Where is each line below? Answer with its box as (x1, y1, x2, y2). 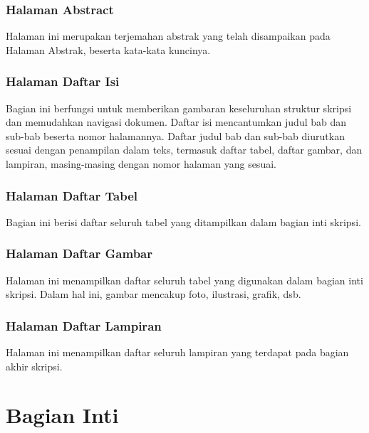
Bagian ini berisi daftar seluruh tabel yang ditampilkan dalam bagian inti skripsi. (6, 214, 361, 229)
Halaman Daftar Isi (6, 73, 120, 90)
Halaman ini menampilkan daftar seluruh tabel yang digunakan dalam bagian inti (6, 272, 363, 287)
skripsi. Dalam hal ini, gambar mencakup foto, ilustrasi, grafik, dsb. (6, 287, 301, 301)
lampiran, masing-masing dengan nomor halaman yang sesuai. (6, 156, 276, 171)
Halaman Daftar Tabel (6, 186, 138, 204)
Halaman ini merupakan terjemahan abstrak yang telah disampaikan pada (6, 28, 331, 43)
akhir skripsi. (6, 358, 63, 373)
